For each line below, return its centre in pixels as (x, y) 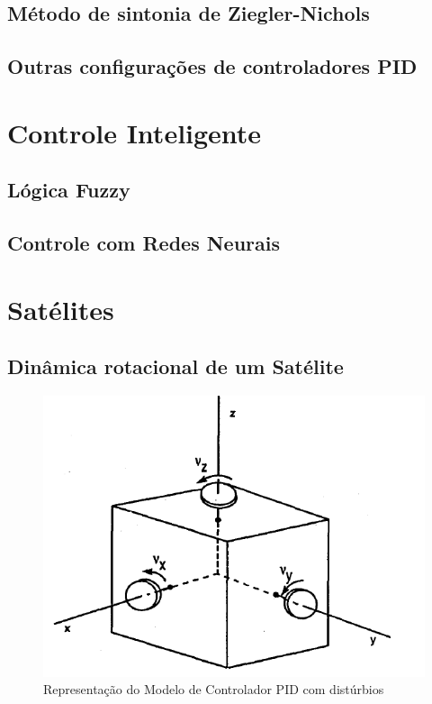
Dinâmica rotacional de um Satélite (175, 366)
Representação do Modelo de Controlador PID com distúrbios (214, 689)
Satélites (61, 309)
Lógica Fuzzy (69, 190)
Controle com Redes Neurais (144, 243)
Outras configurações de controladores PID (212, 66)
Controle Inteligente (135, 132)
